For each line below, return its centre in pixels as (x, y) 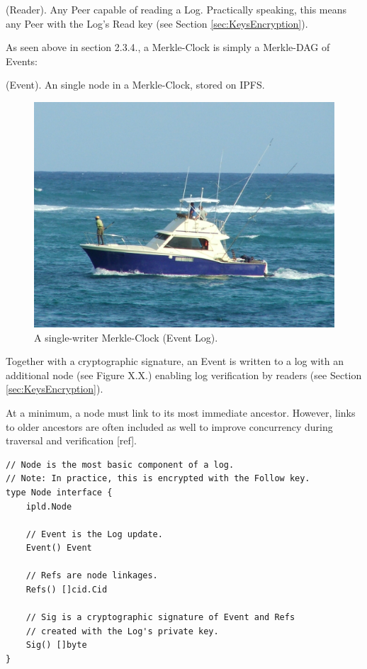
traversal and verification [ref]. (71, 440)
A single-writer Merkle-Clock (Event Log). (126, 337)
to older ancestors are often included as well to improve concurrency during (169, 426)
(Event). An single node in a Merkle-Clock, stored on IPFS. (135, 85)
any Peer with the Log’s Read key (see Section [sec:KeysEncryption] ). (157, 23)
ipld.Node (49, 506)
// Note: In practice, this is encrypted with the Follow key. (158, 479)
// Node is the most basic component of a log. (120, 465)
